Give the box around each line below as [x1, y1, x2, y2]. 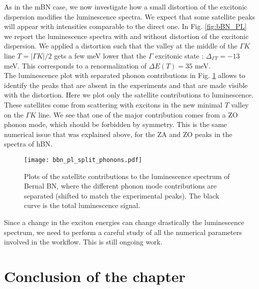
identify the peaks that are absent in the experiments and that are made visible [4, 79, 248, 90]
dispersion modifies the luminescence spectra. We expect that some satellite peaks [4, 11, 255, 21]
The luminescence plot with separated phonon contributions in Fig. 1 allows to [4, 70, 245, 80]
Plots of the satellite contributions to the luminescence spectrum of [24, 170, 230, 181]
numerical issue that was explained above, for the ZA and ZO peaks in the [4, 128, 232, 139]
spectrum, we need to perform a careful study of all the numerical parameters [4, 226, 242, 237]
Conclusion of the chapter [4, 265, 185, 286]
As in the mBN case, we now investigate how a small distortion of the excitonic [4, 1, 247, 11]
